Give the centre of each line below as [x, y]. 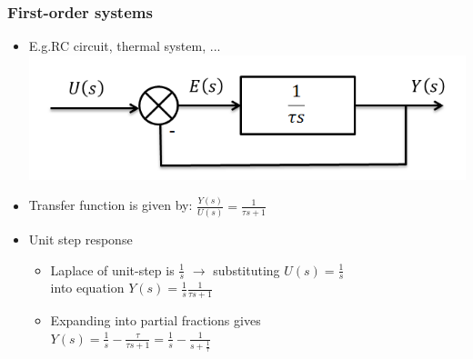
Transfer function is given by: [111, 205]
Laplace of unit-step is [112, 269]
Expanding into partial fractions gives [156, 320]
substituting [247, 269]
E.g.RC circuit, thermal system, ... [125, 46]
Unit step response [81, 239]
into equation [87, 288]
